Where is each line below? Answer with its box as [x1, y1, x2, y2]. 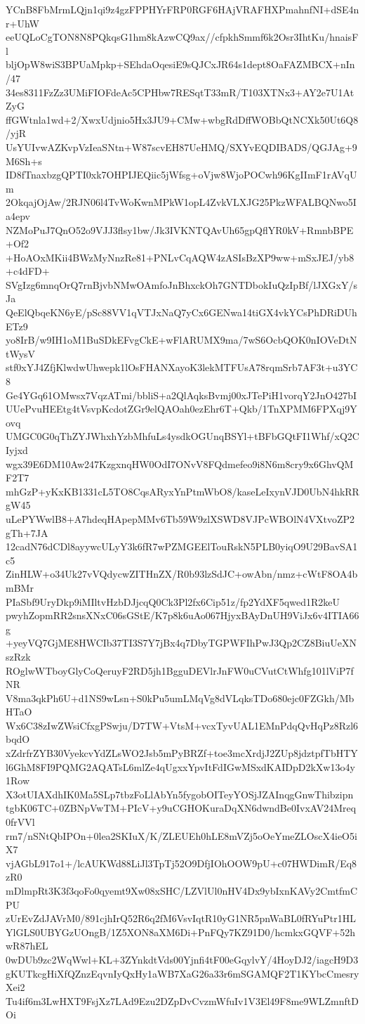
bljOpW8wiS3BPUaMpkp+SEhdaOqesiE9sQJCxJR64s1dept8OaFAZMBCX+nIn [6, 57, 355, 72]
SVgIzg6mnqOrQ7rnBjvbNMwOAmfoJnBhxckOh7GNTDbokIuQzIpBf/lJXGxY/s [6, 277, 357, 292]
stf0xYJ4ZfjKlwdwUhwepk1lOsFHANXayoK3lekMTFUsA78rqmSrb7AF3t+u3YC [6, 360, 358, 375]
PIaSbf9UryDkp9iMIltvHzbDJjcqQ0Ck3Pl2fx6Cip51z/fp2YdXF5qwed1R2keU [6, 594, 340, 609]
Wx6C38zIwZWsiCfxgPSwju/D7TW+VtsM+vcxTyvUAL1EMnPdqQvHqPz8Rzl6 [6, 718, 359, 732]
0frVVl [6, 815, 35, 829]
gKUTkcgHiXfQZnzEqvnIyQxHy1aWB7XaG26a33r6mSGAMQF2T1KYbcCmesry [6, 966, 359, 980]
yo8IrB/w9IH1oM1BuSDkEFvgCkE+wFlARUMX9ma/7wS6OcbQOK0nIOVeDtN [6, 332, 357, 347]
